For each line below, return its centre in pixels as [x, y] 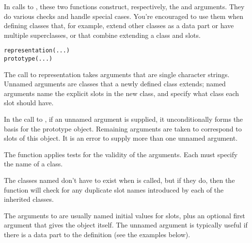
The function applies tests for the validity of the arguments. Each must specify [121, 154]
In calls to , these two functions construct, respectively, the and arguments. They [124, 6]
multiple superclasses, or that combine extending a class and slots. [102, 35]
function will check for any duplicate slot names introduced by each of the [114, 189]
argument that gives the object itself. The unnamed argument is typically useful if [126, 225]
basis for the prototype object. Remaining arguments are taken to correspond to [123, 128]
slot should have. [29, 103]
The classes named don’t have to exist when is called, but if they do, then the [119, 180]
